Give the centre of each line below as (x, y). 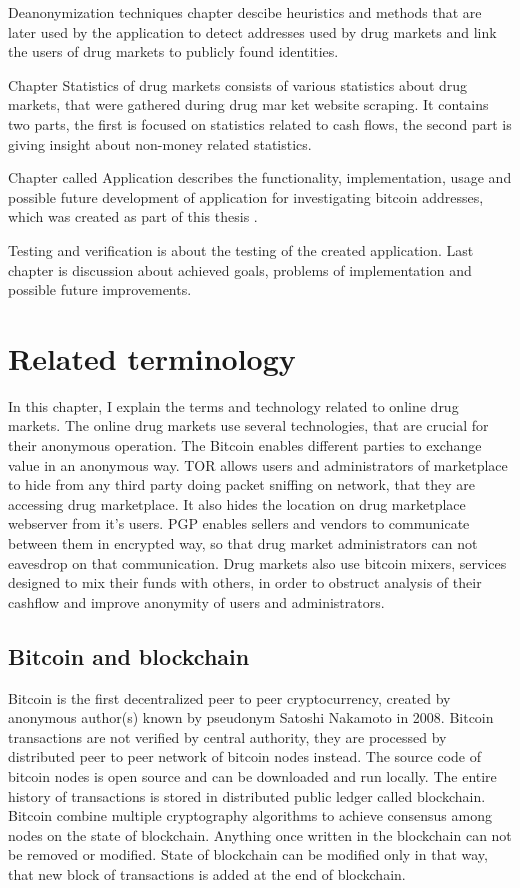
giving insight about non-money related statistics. (160, 143)
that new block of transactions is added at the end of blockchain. (207, 873)
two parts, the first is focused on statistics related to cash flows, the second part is (260, 123)
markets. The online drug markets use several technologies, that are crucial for (248, 425)
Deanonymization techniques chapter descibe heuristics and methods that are (245, 12)
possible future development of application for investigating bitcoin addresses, (246, 196)
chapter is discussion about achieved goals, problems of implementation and (240, 269)
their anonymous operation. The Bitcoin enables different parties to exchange (245, 445)
